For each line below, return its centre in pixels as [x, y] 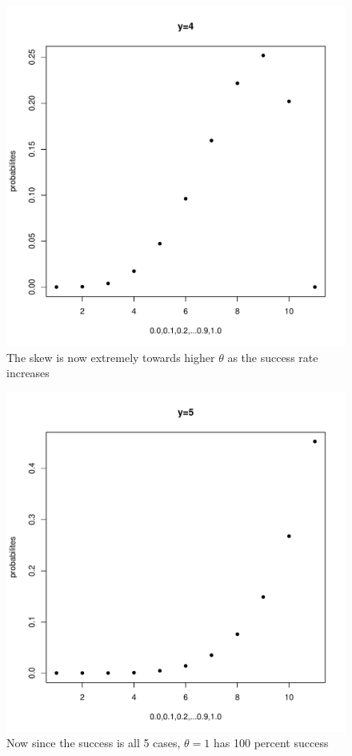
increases [28, 373]
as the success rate [273, 357]
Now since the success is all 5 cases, [94, 743]
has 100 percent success [271, 743]
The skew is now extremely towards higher [111, 357]
